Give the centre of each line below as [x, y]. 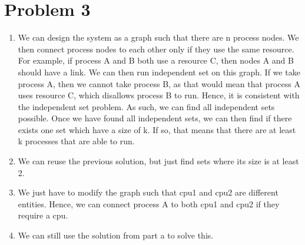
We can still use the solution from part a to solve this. [116, 235]
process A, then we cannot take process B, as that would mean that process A [159, 83]
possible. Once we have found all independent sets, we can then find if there [155, 118]
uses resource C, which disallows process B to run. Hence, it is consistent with [159, 95]
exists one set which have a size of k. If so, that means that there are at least [157, 129]
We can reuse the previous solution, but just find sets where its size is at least [158, 161]
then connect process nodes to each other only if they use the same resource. [156, 49]
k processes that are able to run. [76, 141]
